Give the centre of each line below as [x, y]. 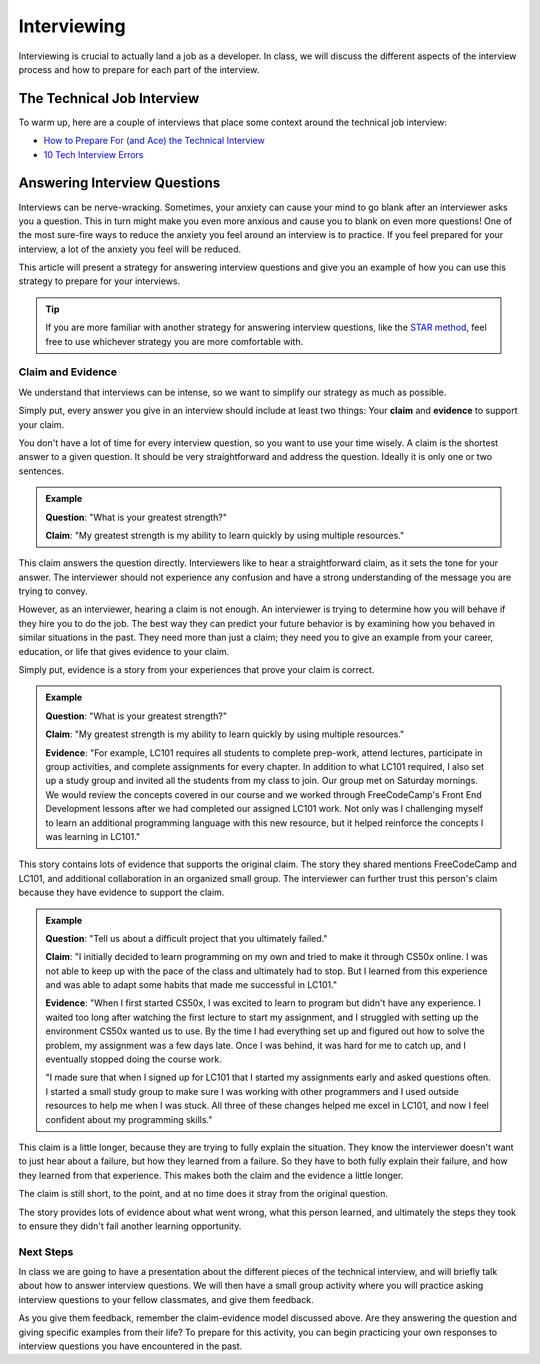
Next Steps [46, 1252]
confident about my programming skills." [129, 1119]
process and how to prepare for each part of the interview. [139, 69]
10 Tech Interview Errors [93, 154]
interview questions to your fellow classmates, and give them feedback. [166, 1299]
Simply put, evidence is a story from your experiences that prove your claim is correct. [196, 670]
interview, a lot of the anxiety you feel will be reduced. [130, 249]
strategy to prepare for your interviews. [99, 281]
